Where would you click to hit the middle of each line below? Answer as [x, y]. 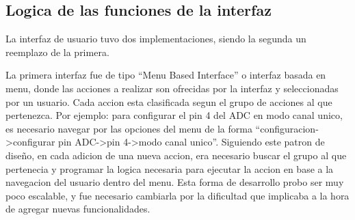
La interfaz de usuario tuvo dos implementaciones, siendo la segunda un [156, 39]
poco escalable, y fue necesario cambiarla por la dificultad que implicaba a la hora [177, 195]
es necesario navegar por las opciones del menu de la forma [129, 128]
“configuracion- [287, 128]
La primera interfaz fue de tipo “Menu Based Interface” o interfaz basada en [166, 75]
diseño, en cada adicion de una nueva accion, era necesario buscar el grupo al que [176, 155]
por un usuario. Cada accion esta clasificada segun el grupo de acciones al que [169, 101]
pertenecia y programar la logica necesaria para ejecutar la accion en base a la [170, 168]
